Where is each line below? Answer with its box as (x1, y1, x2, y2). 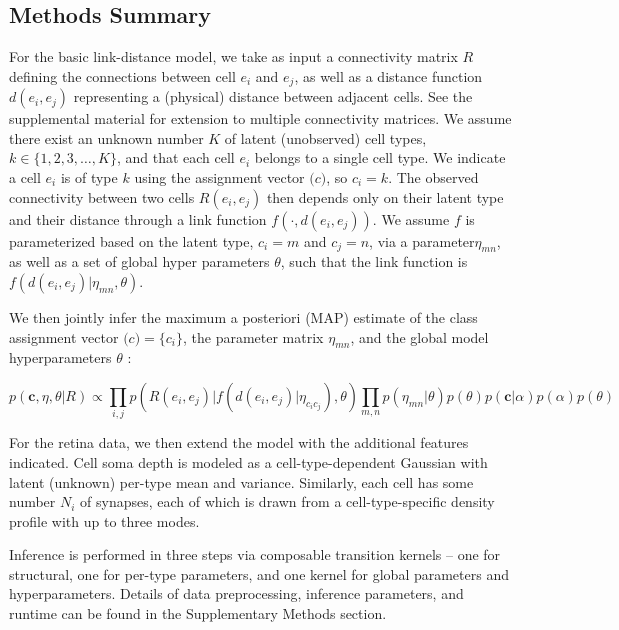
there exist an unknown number (9, 127, 204, 148)
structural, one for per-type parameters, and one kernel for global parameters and (9, 563, 509, 584)
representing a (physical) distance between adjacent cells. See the (73, 86, 473, 107)
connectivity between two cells (9, 186, 195, 207)
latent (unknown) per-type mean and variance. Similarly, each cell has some (9, 471, 474, 492)
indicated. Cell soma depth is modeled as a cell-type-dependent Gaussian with (9, 451, 488, 472)
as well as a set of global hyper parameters (9, 251, 270, 272)
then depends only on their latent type (266, 186, 504, 207)
